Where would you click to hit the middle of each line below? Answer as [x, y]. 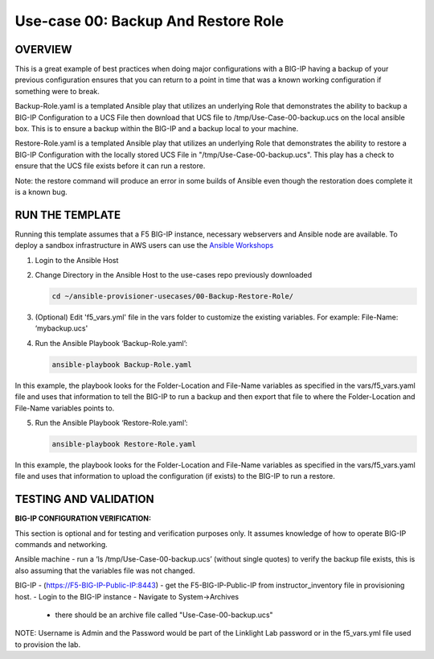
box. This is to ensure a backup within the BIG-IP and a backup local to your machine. [157, 129]
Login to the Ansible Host [77, 260]
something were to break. [57, 91]
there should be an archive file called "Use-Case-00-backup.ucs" [164, 615]
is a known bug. [41, 192]
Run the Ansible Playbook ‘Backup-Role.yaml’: [111, 343]
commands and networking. [61, 544]
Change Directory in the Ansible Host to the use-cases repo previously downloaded [174, 275]
